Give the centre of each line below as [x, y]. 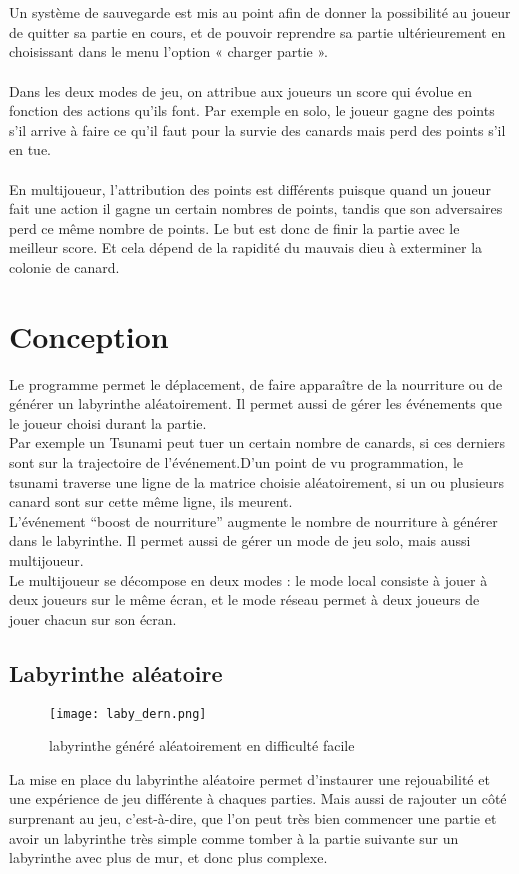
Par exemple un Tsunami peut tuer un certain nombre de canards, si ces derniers [257, 442]
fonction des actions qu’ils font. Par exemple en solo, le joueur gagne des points [252, 110]
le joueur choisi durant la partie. [108, 422]
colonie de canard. [64, 266]
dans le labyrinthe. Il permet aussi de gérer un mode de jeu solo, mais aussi [240, 540]
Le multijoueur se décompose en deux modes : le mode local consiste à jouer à [248, 579]
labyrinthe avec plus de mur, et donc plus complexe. [168, 857]
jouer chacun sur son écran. [93, 618]
